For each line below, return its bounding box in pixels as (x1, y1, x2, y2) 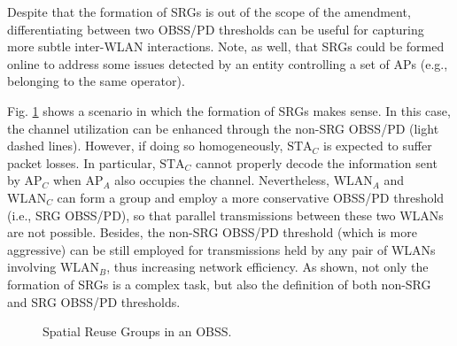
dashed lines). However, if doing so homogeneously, (7, 136, 283, 155)
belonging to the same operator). (7, 72, 185, 90)
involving (7, 258, 57, 276)
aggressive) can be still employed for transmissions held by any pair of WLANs (7, 240, 436, 258)
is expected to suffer (322, 136, 432, 155)
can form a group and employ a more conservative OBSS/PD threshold (57, 188, 445, 206)
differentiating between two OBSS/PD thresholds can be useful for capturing (7, 19, 424, 38)
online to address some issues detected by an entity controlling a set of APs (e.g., (7, 54, 448, 73)
